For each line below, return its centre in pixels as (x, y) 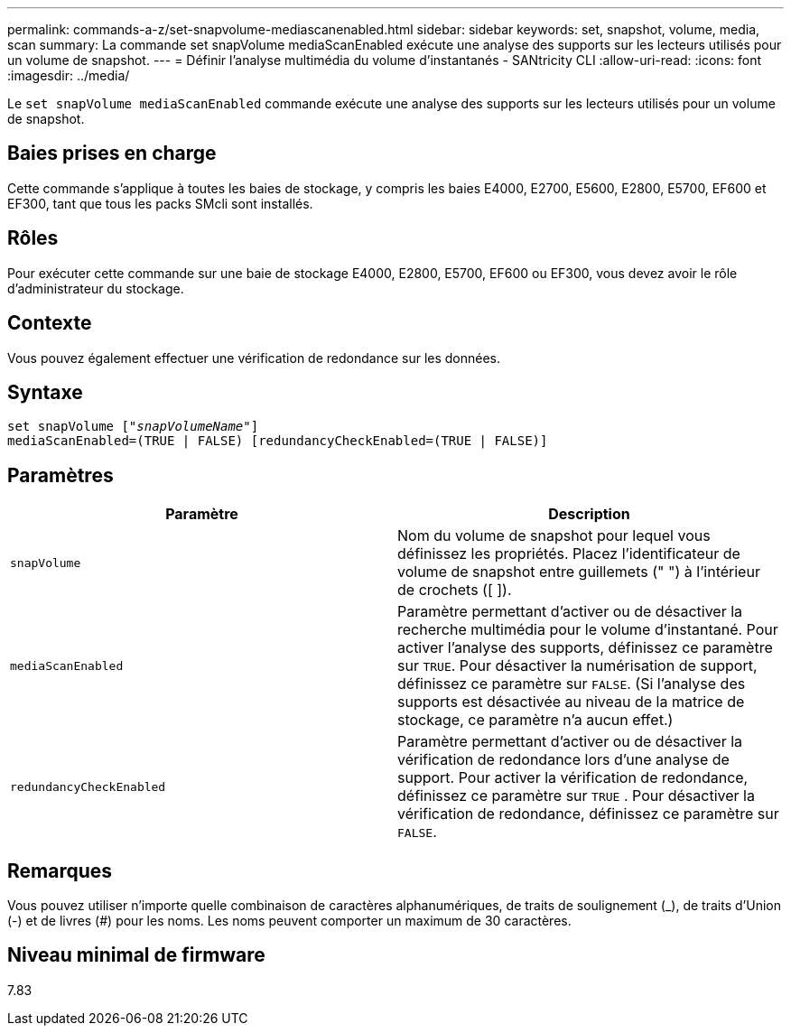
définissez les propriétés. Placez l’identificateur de (569, 554)
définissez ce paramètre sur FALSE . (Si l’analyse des (572, 684)
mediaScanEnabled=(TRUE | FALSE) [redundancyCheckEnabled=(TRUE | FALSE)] (278, 441)
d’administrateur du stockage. (96, 288)
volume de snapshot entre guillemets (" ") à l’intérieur (579, 572)
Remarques (60, 870)
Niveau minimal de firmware (136, 955)
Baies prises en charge (112, 154)
